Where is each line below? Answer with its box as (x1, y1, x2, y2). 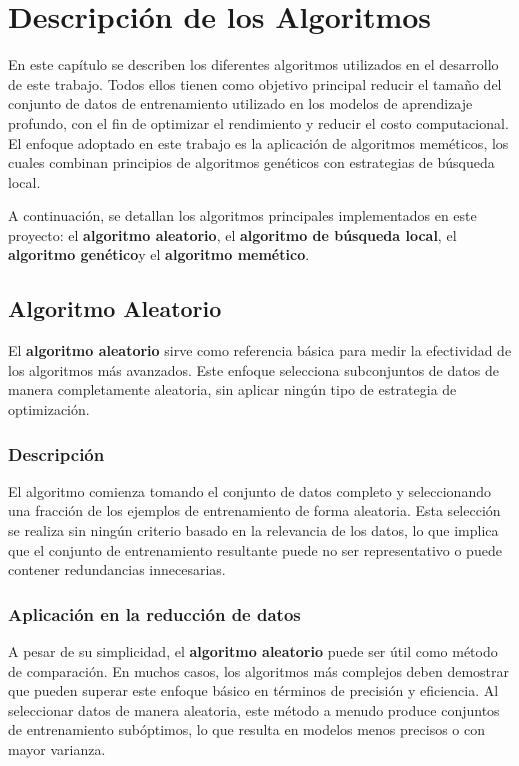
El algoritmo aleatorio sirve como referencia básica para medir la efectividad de (8, 340, 512, 361)
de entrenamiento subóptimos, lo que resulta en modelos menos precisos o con (8, 719, 485, 740)
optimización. (8, 399, 90, 420)
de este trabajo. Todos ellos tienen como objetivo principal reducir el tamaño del (8, 73, 502, 94)
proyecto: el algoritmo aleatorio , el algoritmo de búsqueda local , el (8, 224, 457, 245)
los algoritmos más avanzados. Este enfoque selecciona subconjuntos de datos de (8, 359, 499, 380)
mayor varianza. (8, 739, 106, 760)
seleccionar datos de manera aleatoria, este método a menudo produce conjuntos (8, 699, 500, 720)
